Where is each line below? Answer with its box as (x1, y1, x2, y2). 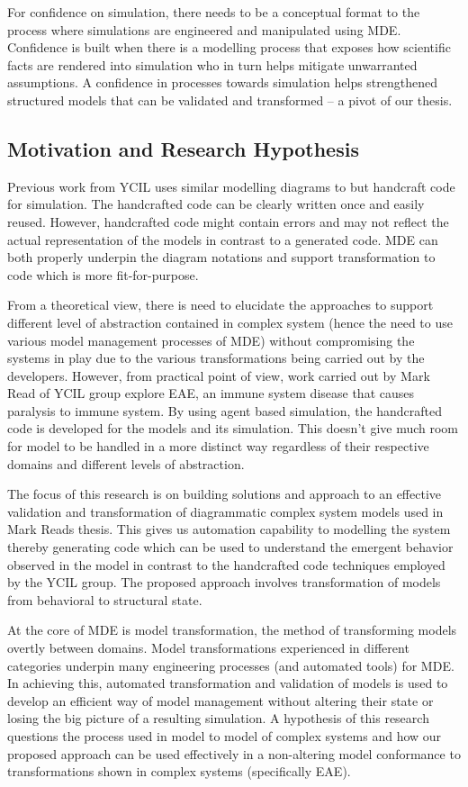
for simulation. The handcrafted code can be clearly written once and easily (7, 194, 425, 213)
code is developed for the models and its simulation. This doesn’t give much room (7, 419, 459, 438)
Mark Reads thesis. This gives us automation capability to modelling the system (7, 520, 451, 538)
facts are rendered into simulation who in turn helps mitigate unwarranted (7, 55, 418, 74)
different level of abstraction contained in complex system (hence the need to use (7, 312, 453, 331)
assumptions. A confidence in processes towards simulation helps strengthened (7, 73, 438, 92)
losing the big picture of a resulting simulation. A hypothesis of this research (7, 709, 429, 728)
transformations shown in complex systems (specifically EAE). (7, 762, 351, 781)
